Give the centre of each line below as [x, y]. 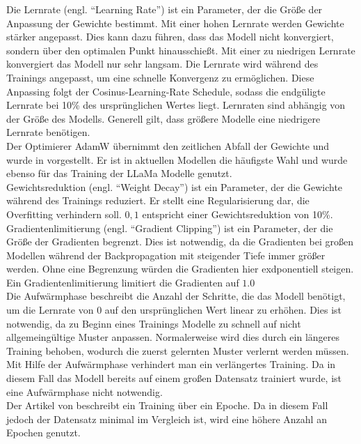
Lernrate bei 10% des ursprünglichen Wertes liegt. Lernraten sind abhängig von [176, 105]
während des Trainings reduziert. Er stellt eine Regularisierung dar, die [158, 200]
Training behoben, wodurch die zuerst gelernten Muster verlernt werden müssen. [178, 350]
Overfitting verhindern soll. [64, 214]
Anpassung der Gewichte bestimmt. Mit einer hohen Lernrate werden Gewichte [175, 23]
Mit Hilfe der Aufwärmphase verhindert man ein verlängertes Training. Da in [171, 364]
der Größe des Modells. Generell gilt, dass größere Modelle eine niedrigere [163, 118]
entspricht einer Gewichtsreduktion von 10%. [238, 214]
